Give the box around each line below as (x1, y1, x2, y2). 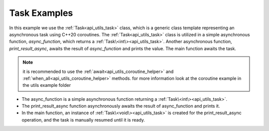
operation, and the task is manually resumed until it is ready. (21, 117, 145, 123)
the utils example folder (22, 82, 71, 88)
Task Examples (9, 7, 73, 18)
